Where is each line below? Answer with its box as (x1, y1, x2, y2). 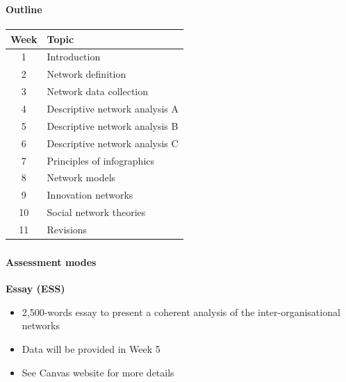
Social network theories (47, 205, 146, 219)
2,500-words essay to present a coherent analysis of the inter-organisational (22, 304, 340, 319)
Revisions (47, 222, 88, 236)
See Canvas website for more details (22, 365, 174, 379)
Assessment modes (6, 254, 97, 269)
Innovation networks (47, 188, 133, 202)
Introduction (47, 49, 101, 64)
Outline (6, 1, 42, 16)
